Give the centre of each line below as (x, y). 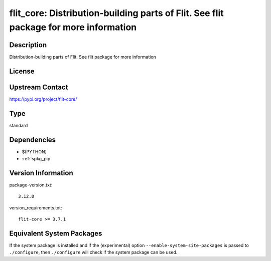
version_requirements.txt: (36, 207)
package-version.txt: (31, 185)
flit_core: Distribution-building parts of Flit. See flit (116, 13)
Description (28, 45)
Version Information (41, 173)
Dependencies (33, 140)
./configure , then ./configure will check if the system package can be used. (93, 252)
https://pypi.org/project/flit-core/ (43, 99)
